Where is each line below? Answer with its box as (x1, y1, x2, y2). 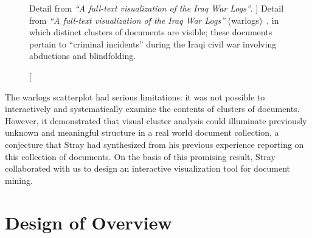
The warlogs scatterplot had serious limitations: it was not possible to (5, 90, 265, 103)
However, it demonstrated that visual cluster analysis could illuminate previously (5, 114, 307, 127)
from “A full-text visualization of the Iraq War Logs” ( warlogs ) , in (29, 13, 279, 26)
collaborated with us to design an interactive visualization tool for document (5, 162, 290, 175)
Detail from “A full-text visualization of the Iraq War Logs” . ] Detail (29, 2, 284, 14)
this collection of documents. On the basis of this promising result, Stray (5, 150, 276, 163)
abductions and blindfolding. (29, 49, 136, 62)
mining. (5, 173, 33, 186)
